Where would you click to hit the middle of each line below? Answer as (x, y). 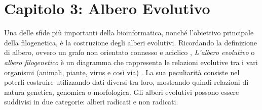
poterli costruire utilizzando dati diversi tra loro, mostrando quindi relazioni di (126, 82)
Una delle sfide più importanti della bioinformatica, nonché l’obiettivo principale (129, 33)
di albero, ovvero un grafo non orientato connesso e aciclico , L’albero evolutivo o (129, 52)
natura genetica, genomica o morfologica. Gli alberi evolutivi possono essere (122, 92)
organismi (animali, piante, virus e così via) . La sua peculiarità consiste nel (122, 72)
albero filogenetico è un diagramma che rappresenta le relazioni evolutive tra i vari (131, 62)
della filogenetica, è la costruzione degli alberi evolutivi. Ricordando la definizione (130, 42)
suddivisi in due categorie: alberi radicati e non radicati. (91, 102)
